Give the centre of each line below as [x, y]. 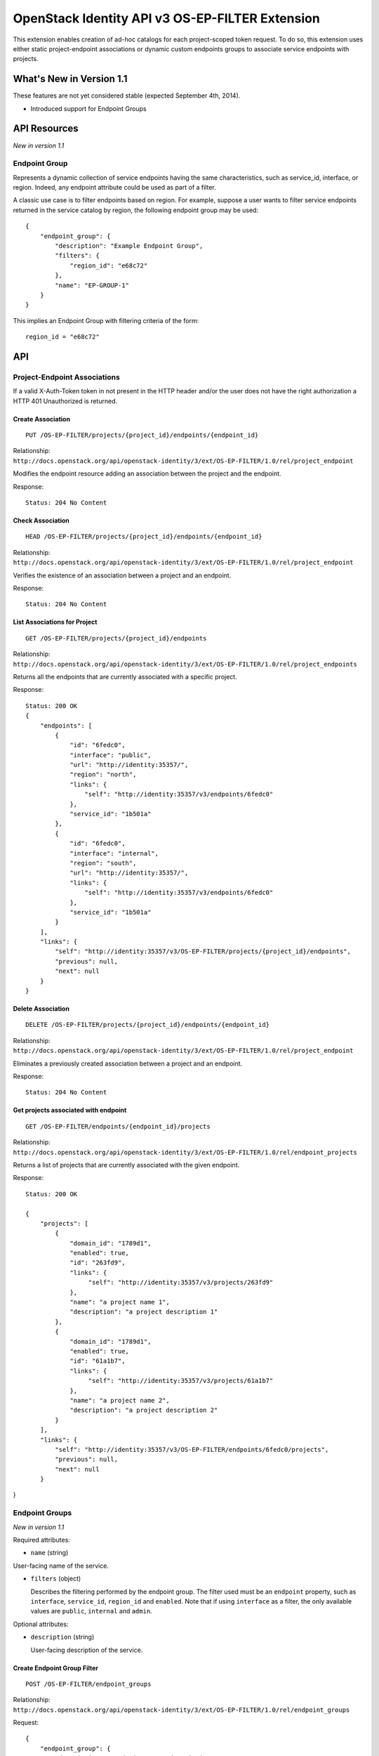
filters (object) [56, 1579]
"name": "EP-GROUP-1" [92, 285]
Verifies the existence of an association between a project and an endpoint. [122, 575]
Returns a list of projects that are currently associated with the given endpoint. [126, 1165]
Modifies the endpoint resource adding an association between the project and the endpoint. [147, 473]
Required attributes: [41, 1540]
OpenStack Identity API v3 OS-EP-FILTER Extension [167, 18]
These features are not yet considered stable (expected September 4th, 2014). [127, 96]
